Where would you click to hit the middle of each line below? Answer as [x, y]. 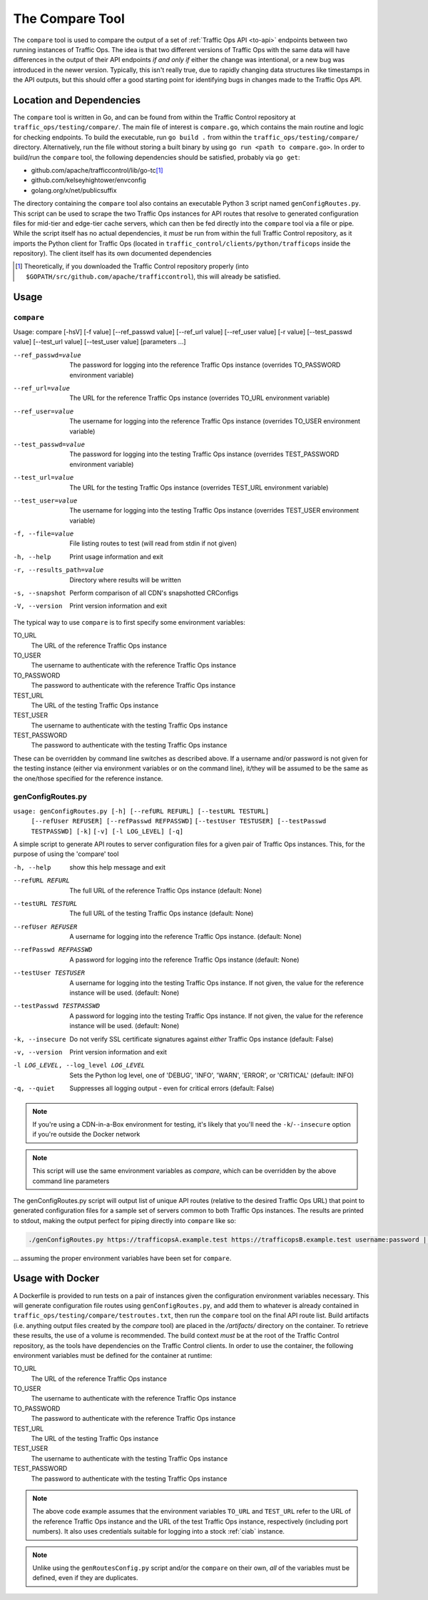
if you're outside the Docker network [86, 1134]
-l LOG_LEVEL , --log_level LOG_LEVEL [79, 1065]
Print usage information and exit [116, 556]
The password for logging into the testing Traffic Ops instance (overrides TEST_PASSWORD [204, 454]
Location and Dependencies [77, 100]
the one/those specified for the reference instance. [88, 778]
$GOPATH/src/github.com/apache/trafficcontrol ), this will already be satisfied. [153, 276]
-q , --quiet [34, 1088]
